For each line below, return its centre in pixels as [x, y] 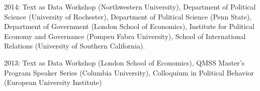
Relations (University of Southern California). [75, 46]
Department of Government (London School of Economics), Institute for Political [129, 26]
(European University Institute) [53, 82]
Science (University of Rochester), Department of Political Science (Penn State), [128, 16]
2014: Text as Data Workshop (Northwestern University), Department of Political [130, 6]
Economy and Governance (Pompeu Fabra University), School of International [125, 36]
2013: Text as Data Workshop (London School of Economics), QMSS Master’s [124, 62]
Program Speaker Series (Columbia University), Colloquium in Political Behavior [129, 72]
